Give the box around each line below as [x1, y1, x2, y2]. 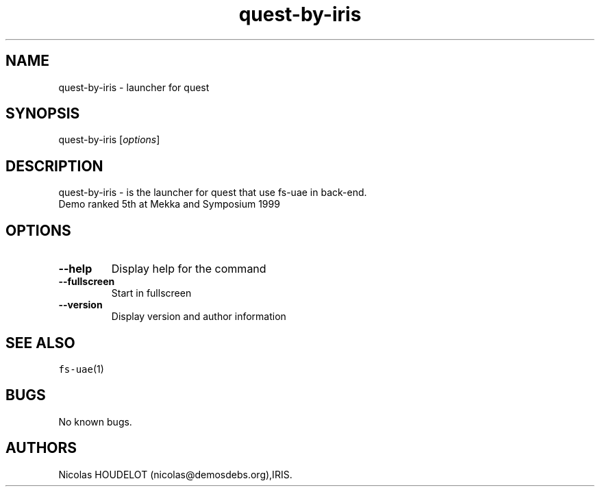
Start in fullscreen [111, 287, 192, 299]
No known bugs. [58, 415, 132, 428]
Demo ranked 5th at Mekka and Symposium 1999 [58, 198, 280, 210]
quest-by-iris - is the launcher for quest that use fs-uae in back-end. [58, 186, 367, 199]
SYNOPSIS [5, 105, 80, 123]
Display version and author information [111, 310, 286, 323]
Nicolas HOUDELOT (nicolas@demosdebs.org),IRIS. [58, 468, 292, 480]
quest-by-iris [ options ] [58, 134, 160, 146]
